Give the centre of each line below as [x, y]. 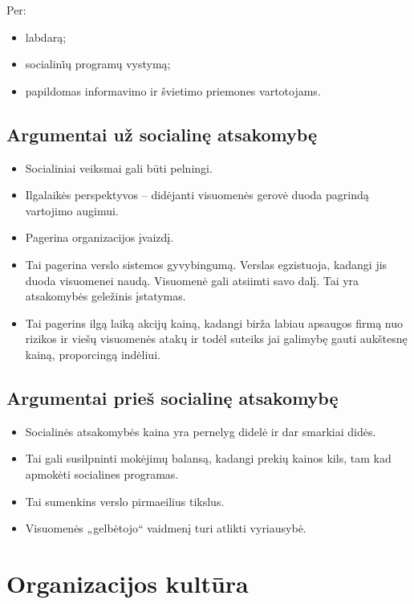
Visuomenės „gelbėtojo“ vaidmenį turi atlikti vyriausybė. [166, 528]
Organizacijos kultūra [128, 583]
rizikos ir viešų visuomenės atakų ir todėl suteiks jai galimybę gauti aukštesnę [216, 339]
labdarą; [46, 37]
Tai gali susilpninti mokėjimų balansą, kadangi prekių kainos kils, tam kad [208, 458]
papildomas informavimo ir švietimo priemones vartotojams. [173, 90]
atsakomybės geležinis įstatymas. [106, 296]
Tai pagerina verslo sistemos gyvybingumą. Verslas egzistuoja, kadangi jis [206, 264]
